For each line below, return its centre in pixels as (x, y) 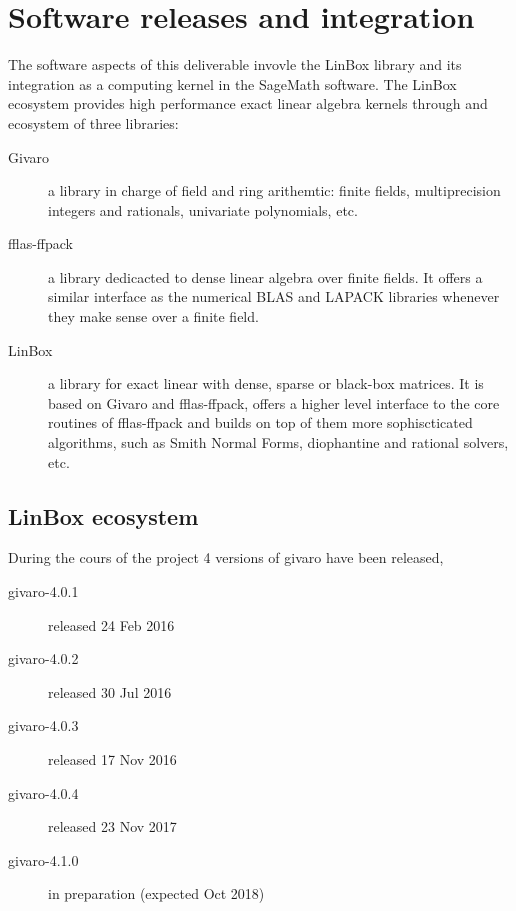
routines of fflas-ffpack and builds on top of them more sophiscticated (260, 422)
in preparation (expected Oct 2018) (156, 893)
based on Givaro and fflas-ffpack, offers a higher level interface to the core (274, 402)
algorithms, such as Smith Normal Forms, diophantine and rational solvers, (278, 442)
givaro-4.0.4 (43, 792)
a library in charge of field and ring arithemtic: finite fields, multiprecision (274, 190)
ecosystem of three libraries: (93, 122)
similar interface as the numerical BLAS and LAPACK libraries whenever (274, 296)
